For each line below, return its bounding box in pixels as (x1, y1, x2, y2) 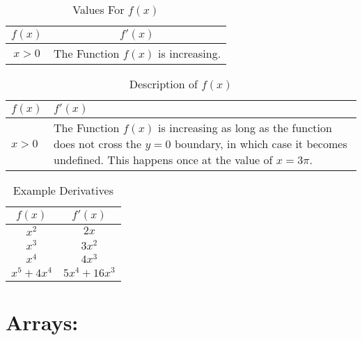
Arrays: (6, 308, 79, 337)
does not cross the (54, 136, 142, 152)
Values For (72, 1, 125, 17)
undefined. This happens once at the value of (54, 152, 273, 168)
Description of (129, 76, 198, 92)
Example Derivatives (13, 182, 113, 198)
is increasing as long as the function (158, 120, 332, 136)
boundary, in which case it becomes (174, 136, 347, 152)
